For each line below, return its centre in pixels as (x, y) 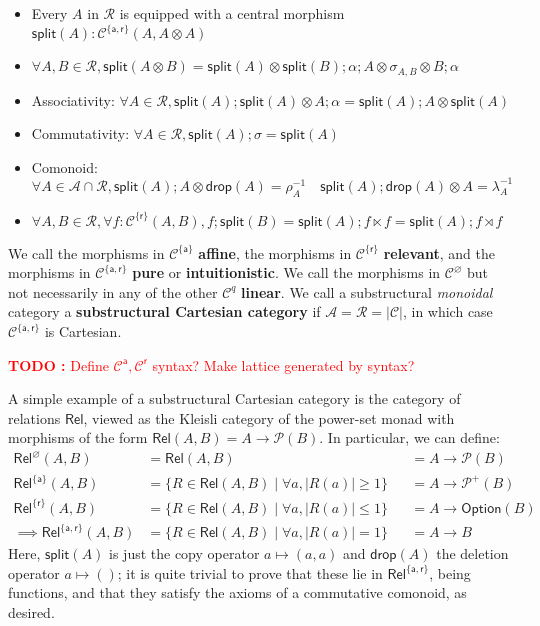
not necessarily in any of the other (113, 291)
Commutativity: (80, 133)
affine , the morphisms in (275, 252)
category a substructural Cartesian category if (164, 311)
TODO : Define (58, 364)
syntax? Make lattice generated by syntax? (283, 364)
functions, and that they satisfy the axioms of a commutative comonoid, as (237, 592)
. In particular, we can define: (409, 437)
